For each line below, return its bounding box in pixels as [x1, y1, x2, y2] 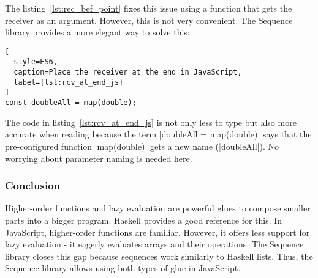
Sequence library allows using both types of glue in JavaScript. [5, 262, 241, 274]
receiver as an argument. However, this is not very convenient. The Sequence [5, 13, 293, 26]
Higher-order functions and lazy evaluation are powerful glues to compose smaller [5, 202, 311, 214]
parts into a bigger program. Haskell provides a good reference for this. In [5, 213, 282, 226]
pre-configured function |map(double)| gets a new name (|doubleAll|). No [5, 139, 279, 152]
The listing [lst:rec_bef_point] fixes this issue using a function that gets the [5, 2, 292, 14]
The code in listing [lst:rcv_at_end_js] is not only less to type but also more [5, 115, 297, 128]
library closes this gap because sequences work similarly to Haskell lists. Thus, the [5, 249, 313, 262]
